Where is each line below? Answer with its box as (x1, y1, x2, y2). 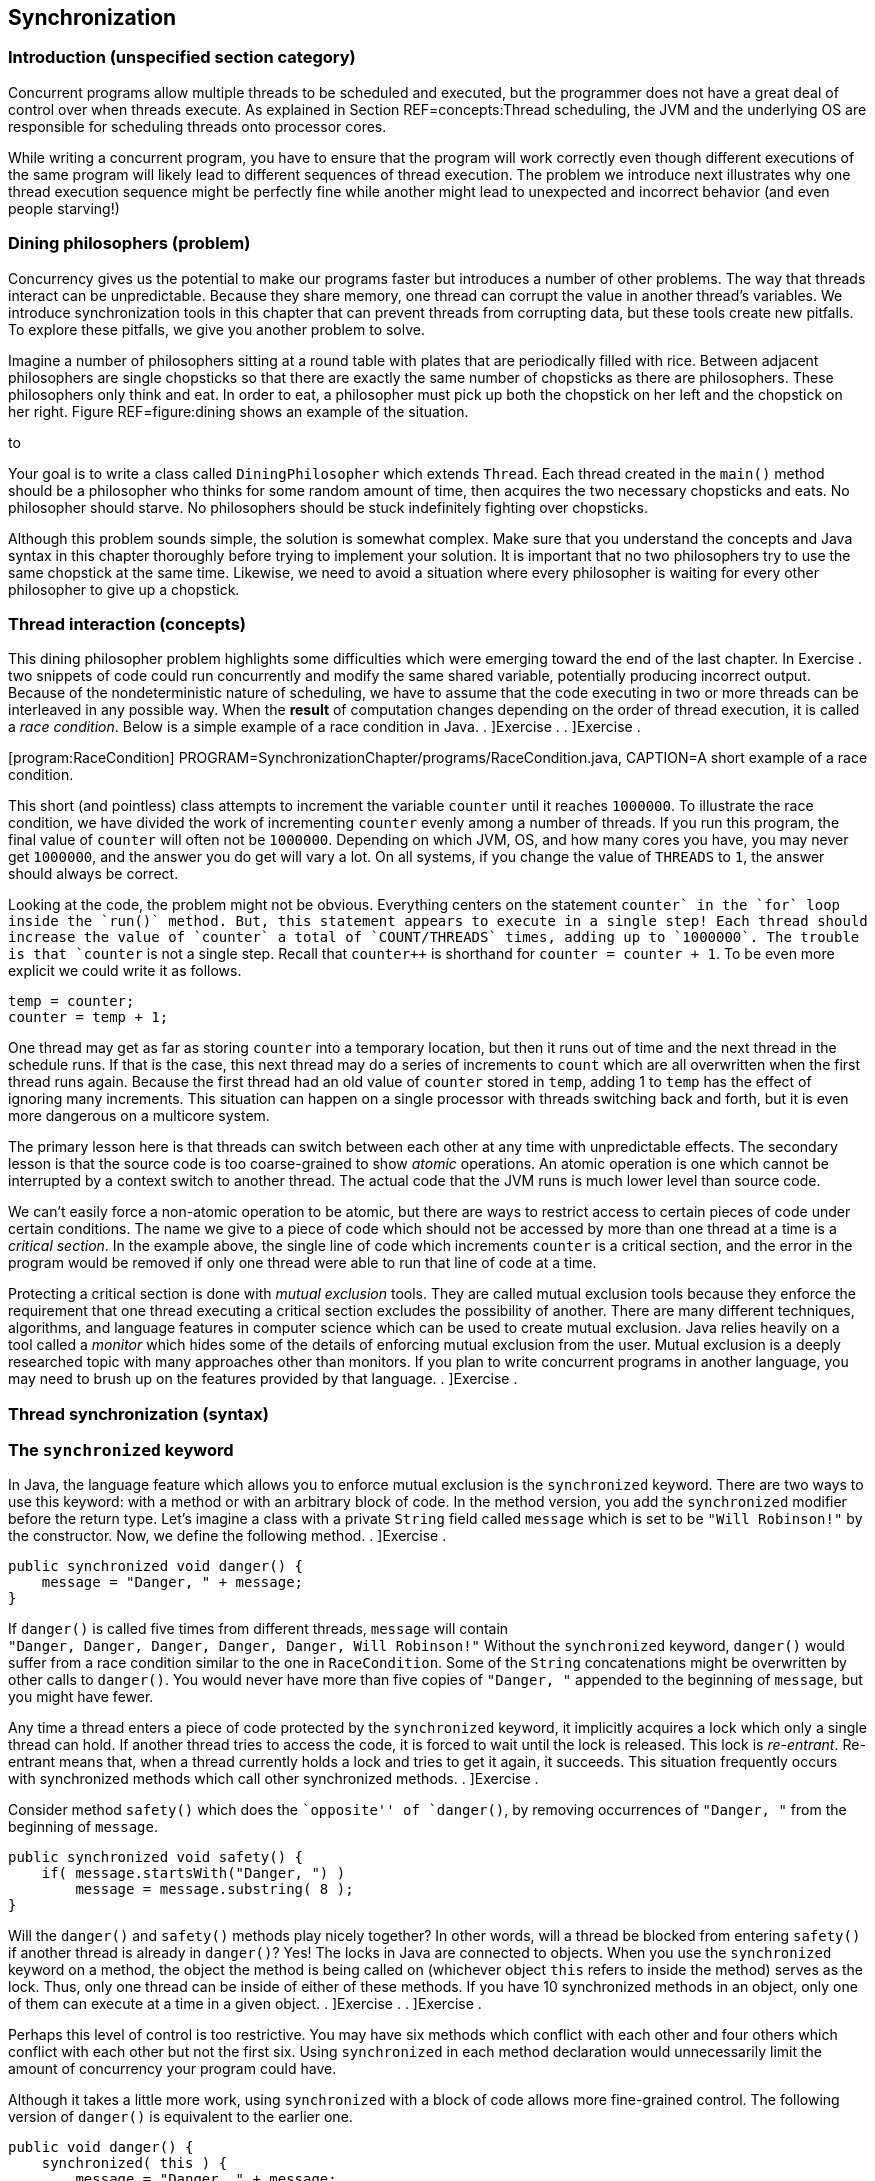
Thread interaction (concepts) (8, 613, 247, 634)
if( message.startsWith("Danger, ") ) (41, 1865, 346, 1882)
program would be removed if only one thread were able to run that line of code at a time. (8, 1254, 597, 1272)
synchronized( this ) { (41, 2155, 228, 2172)
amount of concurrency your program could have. (8, 2060, 337, 2078)
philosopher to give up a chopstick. (8, 580, 240, 598)
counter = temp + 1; (8, 1009, 169, 1026)
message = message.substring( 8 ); (75, 1881, 354, 1898)
